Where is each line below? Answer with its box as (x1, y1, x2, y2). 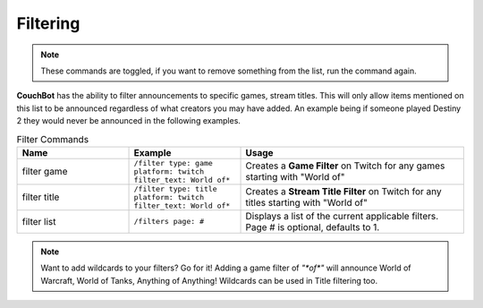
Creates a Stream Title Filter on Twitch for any (245, 185, 442, 198)
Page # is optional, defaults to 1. (245, 220, 380, 233)
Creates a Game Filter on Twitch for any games (245, 159, 445, 172)
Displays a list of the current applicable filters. (245, 210, 439, 222)
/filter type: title (133, 184, 218, 193)
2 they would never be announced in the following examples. (16, 115, 241, 126)
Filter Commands (16, 133, 89, 145)
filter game (21, 166, 68, 178)
